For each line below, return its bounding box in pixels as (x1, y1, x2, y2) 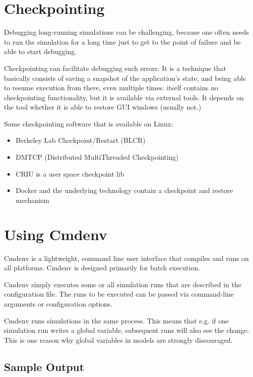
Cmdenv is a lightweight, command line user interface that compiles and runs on (4, 252, 249, 263)
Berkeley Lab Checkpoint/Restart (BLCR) (15, 135, 146, 145)
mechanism (15, 194, 50, 205)
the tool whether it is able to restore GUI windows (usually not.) (4, 102, 201, 112)
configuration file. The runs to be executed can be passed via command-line (4, 289, 234, 299)
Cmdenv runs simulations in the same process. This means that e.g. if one (4, 315, 229, 325)
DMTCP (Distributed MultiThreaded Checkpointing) (15, 152, 179, 162)
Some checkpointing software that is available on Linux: (4, 118, 174, 128)
